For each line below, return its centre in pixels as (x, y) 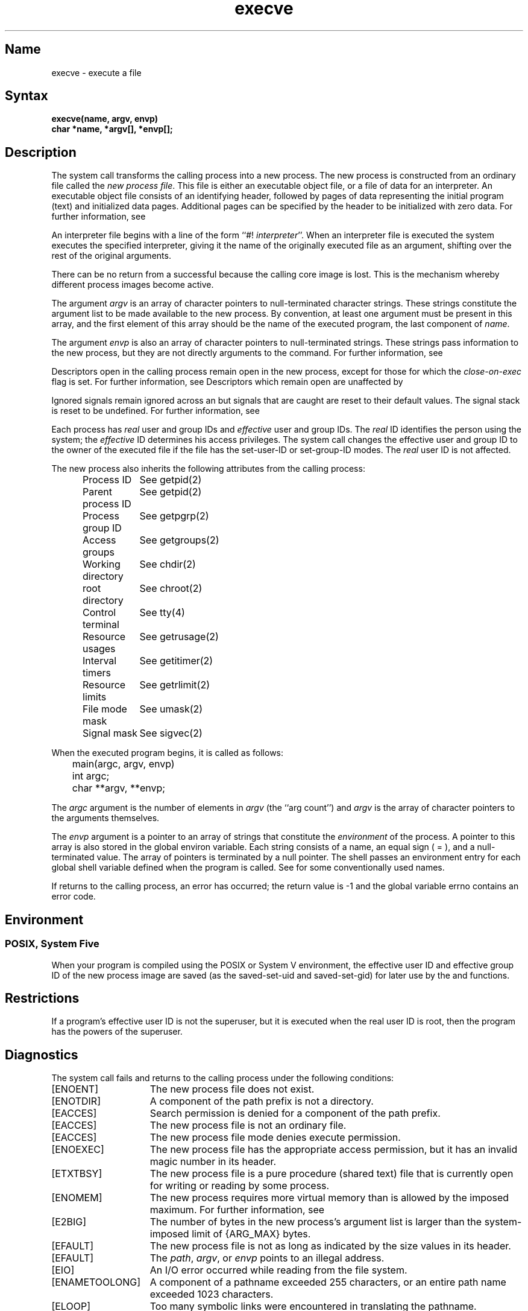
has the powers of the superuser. (117, 1032)
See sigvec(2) (171, 733)
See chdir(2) (168, 564)
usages (99, 649)
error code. (74, 897)
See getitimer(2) (176, 661)
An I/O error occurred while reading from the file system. (278, 1270)
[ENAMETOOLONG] (96, 1282)
